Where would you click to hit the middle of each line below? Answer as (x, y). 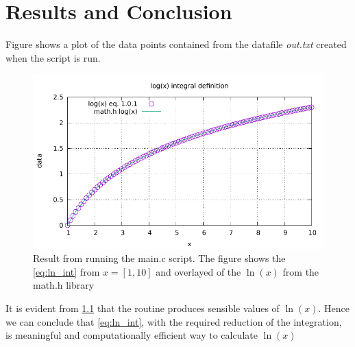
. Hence (334, 308)
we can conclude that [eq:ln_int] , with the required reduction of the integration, (174, 321)
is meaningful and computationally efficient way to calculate (132, 335)
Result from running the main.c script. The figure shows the (159, 258)
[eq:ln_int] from (66, 271)
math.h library (64, 285)
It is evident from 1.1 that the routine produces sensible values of (143, 308)
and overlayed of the (198, 271)
